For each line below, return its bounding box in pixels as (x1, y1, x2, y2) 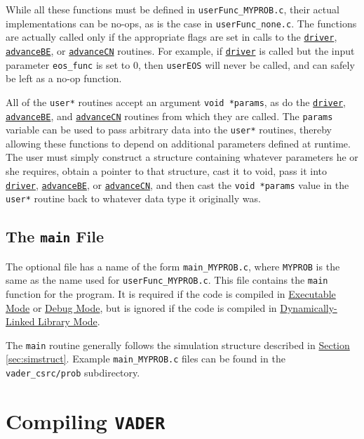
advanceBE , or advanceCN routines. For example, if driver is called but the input (6, 43, 355, 58)
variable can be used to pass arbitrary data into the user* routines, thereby (6, 122, 332, 137)
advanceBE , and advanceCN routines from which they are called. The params (6, 108, 333, 123)
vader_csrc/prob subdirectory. (6, 365, 140, 380)
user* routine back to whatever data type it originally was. (6, 191, 261, 206)
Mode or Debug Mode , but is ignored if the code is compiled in (6, 300, 277, 315)
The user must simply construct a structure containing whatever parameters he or (6, 150, 358, 164)
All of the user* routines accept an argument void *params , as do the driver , (6, 94, 346, 109)
